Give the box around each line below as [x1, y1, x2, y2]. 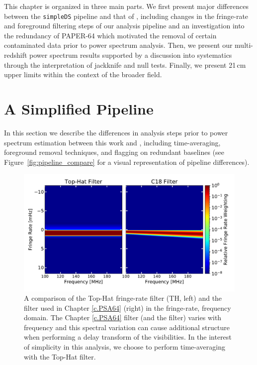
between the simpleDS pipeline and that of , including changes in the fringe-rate [4, 10, 249, 21]
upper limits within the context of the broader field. [4, 69, 162, 80]
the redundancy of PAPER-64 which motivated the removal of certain [4, 30, 217, 40]
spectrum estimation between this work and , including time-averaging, [4, 137, 221, 147]
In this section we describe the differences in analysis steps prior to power [4, 127, 228, 137]
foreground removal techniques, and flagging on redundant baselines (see [4, 147, 225, 157]
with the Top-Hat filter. [24, 351, 96, 362]
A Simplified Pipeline [4, 99, 154, 119]
